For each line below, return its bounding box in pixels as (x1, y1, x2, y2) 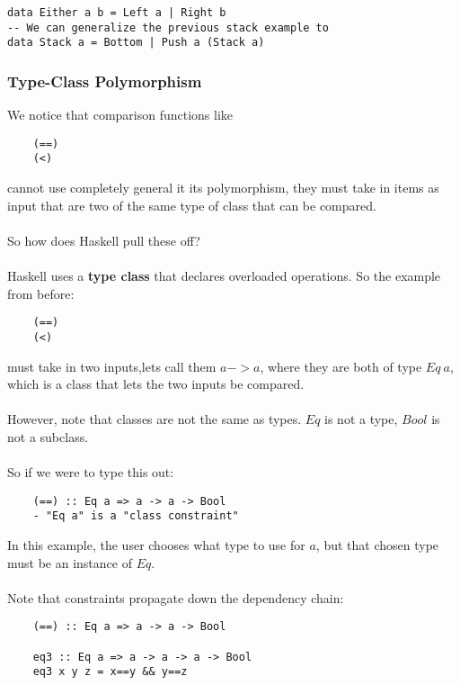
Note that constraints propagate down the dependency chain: (7, 588, 344, 607)
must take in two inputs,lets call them (7, 356, 217, 375)
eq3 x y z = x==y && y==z (32, 665, 188, 679)
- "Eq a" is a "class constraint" (32, 509, 239, 523)
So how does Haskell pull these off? (7, 230, 200, 249)
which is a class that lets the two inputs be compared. (7, 374, 305, 393)
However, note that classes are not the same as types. (7, 410, 302, 428)
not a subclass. (7, 427, 89, 446)
